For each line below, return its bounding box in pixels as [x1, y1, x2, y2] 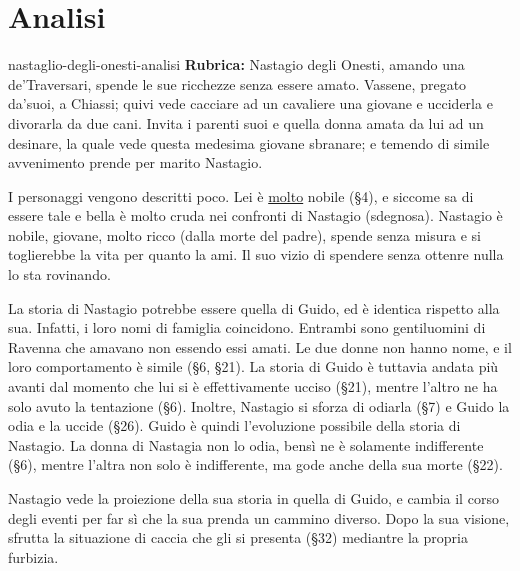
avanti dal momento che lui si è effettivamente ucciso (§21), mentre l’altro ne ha [8, 376, 498, 397]
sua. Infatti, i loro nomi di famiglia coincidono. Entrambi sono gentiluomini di [8, 317, 486, 338]
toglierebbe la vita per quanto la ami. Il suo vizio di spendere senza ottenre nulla [8, 244, 504, 265]
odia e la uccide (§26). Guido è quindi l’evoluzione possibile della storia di [8, 415, 461, 436]
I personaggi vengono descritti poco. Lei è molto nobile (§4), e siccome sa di [8, 185, 474, 206]
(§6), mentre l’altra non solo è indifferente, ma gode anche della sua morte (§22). [8, 454, 503, 475]
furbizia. [8, 546, 59, 567]
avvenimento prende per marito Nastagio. [8, 152, 263, 173]
